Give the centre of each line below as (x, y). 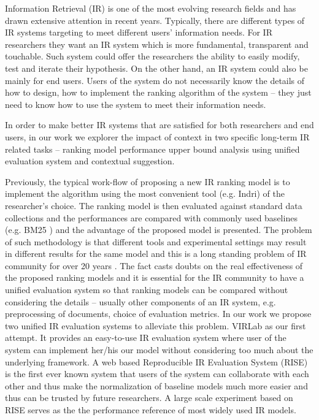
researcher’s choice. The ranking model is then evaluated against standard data (154, 205)
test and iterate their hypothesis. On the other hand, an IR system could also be (156, 68)
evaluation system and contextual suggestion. (90, 161)
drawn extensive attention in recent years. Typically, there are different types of (155, 20)
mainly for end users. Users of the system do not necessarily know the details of (155, 80)
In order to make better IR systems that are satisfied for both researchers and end (159, 125)
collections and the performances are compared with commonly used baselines (151, 217)
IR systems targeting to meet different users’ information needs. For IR (139, 32)
